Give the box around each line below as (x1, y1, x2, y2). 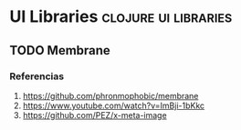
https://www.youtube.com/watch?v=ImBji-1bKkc (22, 100, 205, 111)
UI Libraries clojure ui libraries (9, 6, 233, 27)
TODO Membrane (9, 43, 111, 58)
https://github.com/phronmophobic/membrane (22, 90, 199, 101)
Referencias (9, 70, 65, 83)
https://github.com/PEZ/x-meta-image (22, 109, 167, 120)
